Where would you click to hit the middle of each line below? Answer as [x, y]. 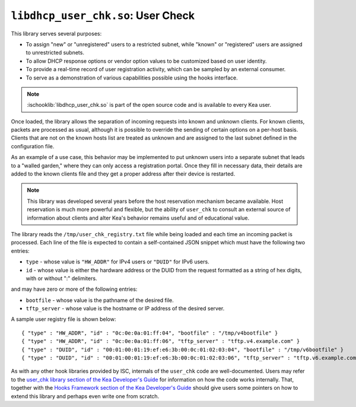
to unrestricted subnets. [55, 53]
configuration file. [33, 146]
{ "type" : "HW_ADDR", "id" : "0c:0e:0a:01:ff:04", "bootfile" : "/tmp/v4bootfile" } [150, 333]
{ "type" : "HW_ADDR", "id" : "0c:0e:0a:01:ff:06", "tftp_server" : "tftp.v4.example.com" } [161, 341]
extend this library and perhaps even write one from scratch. [85, 396]
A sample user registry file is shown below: [63, 319]
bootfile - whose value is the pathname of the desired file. [100, 300]
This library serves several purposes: [56, 33]
